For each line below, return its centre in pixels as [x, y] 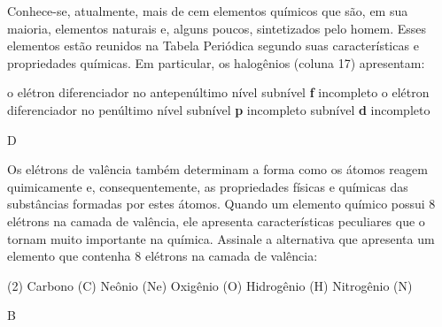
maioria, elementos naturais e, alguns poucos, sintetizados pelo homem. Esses [217, 28]
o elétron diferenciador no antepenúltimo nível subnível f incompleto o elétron [218, 92]
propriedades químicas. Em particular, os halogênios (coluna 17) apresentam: [216, 62]
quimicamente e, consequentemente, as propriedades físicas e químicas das [208, 186]
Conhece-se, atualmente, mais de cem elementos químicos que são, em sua [208, 11]
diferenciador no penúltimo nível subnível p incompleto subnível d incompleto [219, 109]
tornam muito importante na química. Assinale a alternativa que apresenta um [221, 238]
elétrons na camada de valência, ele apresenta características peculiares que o [216, 221]
